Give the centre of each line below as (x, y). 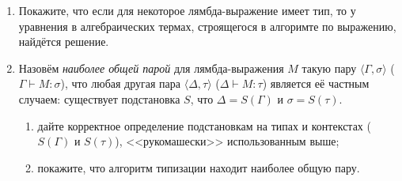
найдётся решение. (64, 41)
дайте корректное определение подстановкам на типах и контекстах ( (204, 125)
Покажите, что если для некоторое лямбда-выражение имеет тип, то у (187, 10)
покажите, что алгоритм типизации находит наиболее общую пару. (199, 167)
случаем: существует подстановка (99, 98)
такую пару (329, 68)
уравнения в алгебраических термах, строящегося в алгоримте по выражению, (207, 26)
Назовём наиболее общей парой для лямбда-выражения (151, 68)
